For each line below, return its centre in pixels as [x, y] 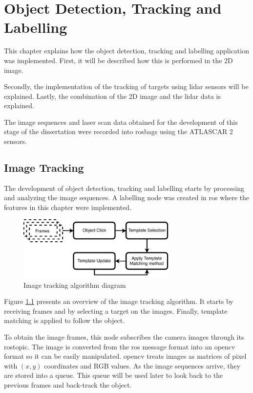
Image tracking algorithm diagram [75, 285]
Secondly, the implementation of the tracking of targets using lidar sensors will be [126, 86]
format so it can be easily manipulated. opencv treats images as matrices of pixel [125, 356]
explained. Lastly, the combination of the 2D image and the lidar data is [112, 96]
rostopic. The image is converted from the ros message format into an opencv [120, 346]
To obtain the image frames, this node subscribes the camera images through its [124, 337]
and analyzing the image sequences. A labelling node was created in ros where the [127, 197]
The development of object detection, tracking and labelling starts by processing [124, 188]
